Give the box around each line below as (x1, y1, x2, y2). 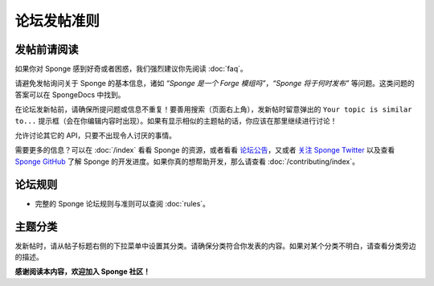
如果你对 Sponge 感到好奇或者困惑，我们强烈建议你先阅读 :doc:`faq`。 (14, 64, 248, 74)
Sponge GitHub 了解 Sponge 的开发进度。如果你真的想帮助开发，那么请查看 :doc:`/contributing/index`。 (14, 157, 359, 166)
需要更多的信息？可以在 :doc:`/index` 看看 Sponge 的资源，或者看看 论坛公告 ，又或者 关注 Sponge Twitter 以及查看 (14, 145, 395, 155)
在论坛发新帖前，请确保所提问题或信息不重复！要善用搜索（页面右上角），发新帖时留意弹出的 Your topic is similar (14, 104, 412, 114)
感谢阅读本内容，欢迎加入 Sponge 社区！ (14, 267, 151, 276)
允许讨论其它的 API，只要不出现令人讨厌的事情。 (14, 131, 177, 141)
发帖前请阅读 (14, 43, 79, 56)
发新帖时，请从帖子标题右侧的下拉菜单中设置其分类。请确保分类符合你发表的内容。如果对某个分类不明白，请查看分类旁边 (14, 241, 416, 251)
